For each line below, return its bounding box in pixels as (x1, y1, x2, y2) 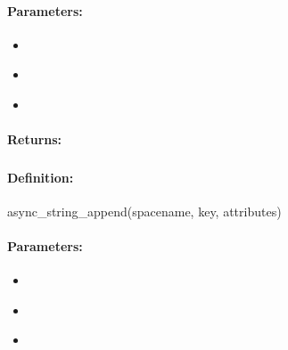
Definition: (7, 167, 74, 186)
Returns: (7, 130, 62, 149)
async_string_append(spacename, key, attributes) (7, 201, 282, 220)
